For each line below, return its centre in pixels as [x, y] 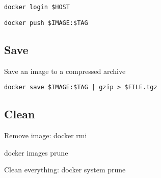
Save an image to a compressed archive [65, 71]
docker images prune [36, 152]
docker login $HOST [37, 7]
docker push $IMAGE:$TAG [46, 23]
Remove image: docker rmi [46, 135]
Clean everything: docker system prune [65, 170]
